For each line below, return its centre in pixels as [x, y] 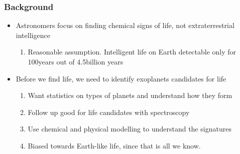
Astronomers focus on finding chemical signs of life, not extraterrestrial [125, 25]
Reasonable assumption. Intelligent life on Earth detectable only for [132, 52]
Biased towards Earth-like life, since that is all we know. [114, 145]
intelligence [33, 35]
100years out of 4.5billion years [76, 61]
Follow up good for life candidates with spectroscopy [109, 112]
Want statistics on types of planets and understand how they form [130, 95]
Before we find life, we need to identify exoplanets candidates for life [121, 78]
